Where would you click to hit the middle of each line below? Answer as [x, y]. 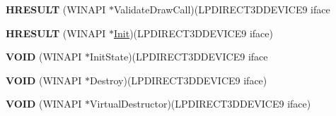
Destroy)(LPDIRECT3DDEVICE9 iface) [179, 80]
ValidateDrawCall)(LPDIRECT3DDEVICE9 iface [222, 9]
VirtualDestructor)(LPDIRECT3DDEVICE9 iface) [201, 104]
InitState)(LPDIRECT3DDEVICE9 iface [179, 57]
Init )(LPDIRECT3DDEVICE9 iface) [193, 33]
